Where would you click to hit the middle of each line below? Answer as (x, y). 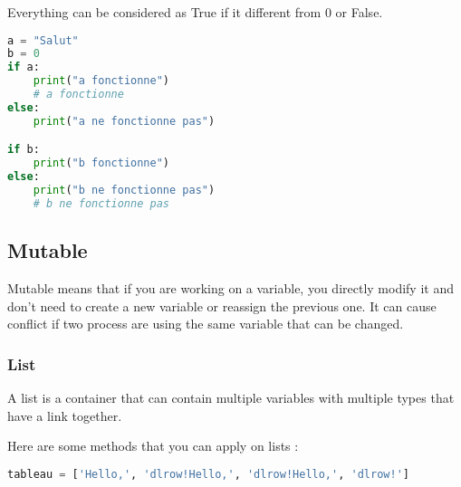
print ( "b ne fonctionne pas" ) (124, 190)
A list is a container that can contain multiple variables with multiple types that (231, 397)
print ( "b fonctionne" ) (101, 163)
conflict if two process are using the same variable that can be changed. (206, 324)
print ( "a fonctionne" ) (101, 81)
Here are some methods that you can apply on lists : (153, 446)
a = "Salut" (43, 40)
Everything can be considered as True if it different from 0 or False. (195, 12)
